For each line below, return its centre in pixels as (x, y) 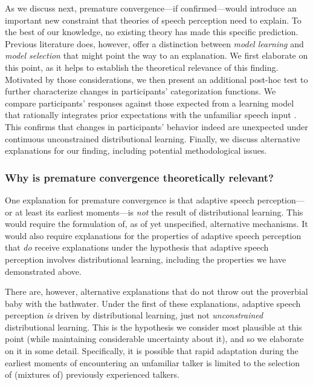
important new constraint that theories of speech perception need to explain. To (153, 20)
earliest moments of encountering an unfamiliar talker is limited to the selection (153, 362)
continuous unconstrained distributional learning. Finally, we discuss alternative (153, 138)
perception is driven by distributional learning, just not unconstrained (134, 315)
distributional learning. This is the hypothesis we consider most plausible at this (153, 327)
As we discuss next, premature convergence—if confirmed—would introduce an (151, 8)
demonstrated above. (43, 271)
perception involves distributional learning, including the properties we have (146, 259)
